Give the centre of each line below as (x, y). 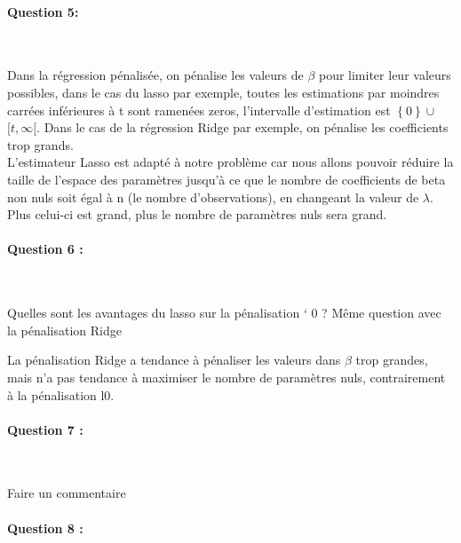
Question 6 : (45, 249)
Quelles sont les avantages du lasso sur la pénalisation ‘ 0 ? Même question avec (224, 313)
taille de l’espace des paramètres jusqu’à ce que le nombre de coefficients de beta (227, 179)
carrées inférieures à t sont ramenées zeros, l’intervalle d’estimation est (199, 110)
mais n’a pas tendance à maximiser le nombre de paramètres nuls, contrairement (227, 377)
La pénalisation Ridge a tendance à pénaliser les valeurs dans (174, 360)
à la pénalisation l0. (61, 394)
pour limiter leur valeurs (385, 75)
